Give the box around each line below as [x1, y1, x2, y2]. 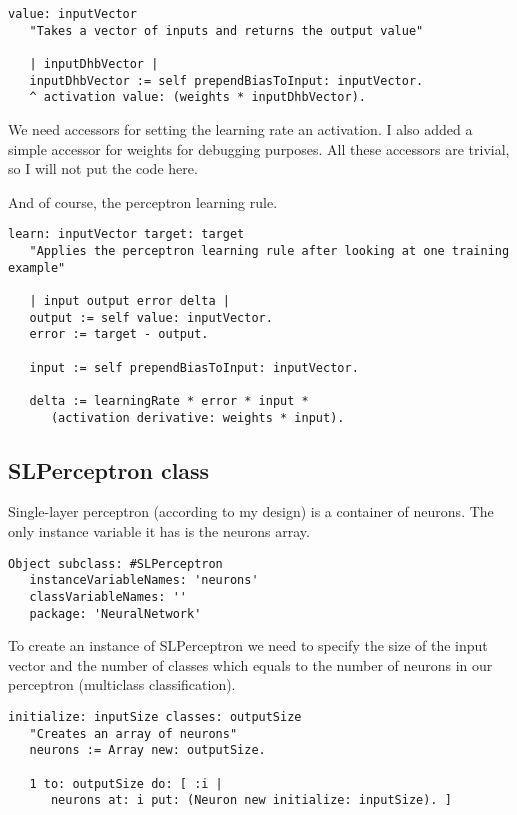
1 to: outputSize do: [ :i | [29, 776, 223, 791]
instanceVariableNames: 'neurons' [29, 573, 259, 588]
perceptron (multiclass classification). [8, 674, 236, 695]
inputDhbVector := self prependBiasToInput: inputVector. [29, 73, 424, 88]
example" [8, 260, 66, 275]
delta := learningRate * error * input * [29, 393, 309, 408]
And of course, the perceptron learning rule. [8, 191, 278, 212]
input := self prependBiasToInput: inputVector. [29, 360, 359, 375]
